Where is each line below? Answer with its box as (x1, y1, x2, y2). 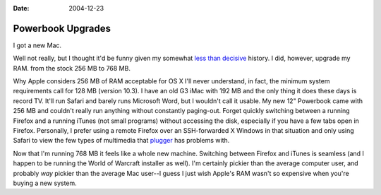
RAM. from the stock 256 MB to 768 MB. (13, 64, 131, 72)
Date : (13, 4, 30, 12)
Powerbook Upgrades (13, 22, 111, 35)
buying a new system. (13, 179, 77, 187)
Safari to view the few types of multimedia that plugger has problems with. (13, 136, 230, 145)
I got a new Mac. (13, 41, 62, 49)
